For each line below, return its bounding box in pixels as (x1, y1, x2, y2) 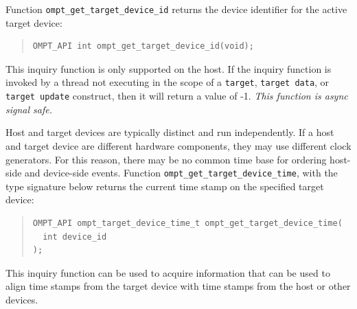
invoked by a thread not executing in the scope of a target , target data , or (5, 75, 330, 89)
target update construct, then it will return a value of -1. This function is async (5, 89, 348, 103)
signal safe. (5, 102, 52, 116)
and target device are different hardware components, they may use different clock (5, 138, 352, 152)
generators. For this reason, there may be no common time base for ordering (5, 152, 327, 166)
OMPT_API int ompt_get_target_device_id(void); (32, 41, 254, 51)
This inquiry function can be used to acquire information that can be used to (5, 265, 330, 279)
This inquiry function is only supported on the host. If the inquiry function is (5, 61, 332, 76)
